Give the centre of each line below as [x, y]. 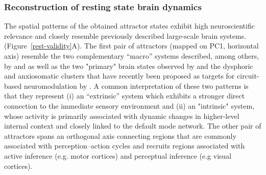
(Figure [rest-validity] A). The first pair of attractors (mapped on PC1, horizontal [131, 46]
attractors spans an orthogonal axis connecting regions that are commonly [120, 135]
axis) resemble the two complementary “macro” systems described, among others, [132, 56]
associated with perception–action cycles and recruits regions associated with [125, 146]
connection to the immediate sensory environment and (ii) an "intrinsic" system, [129, 105]
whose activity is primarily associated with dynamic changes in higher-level [122, 116]
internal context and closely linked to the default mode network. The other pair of [133, 126]
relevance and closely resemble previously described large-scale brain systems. [125, 35]
